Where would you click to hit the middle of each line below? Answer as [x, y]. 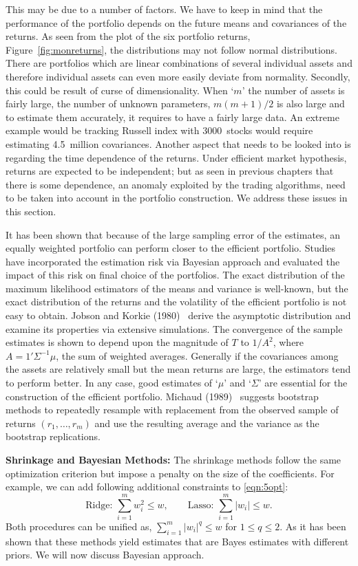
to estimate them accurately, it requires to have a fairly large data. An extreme [172, 117]
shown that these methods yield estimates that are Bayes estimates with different [177, 541]
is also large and [310, 104]
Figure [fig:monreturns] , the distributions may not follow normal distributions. [171, 49]
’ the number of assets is [293, 90]
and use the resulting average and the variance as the [207, 423]
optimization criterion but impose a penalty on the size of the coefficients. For [170, 473]
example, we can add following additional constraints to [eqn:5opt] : [147, 487]
